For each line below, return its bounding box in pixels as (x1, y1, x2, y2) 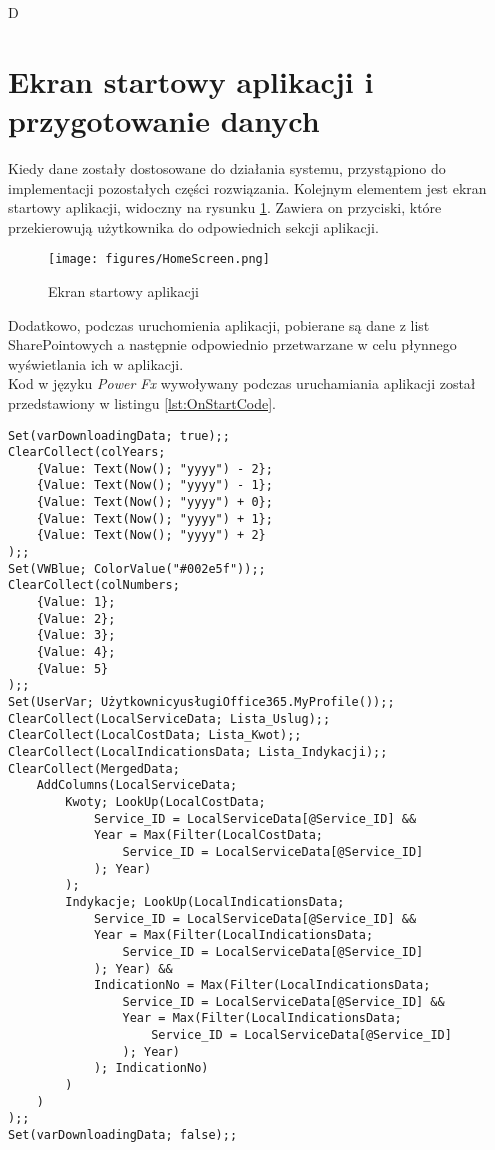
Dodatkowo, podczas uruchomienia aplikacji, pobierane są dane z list (8, 314, 430, 335)
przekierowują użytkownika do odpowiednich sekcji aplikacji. (8, 216, 379, 237)
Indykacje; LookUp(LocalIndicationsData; (65, 894, 345, 909)
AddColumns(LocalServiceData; (36, 778, 238, 793)
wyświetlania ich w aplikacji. (8, 353, 184, 374)
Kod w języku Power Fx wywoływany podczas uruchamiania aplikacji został (8, 373, 476, 394)
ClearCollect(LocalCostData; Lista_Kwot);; (8, 728, 302, 743)
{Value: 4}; (36, 645, 116, 660)
